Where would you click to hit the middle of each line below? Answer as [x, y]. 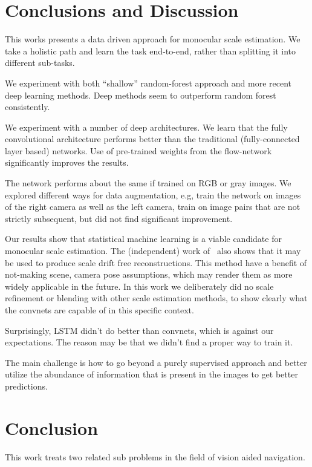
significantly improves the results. [67, 162]
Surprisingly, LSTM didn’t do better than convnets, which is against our [139, 330]
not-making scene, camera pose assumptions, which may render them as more [149, 274]
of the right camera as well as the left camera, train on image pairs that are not [153, 207]
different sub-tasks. [40, 63]
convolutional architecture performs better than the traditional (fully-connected [152, 139]
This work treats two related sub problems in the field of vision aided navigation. [155, 456]
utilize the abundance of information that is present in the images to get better [151, 374]
